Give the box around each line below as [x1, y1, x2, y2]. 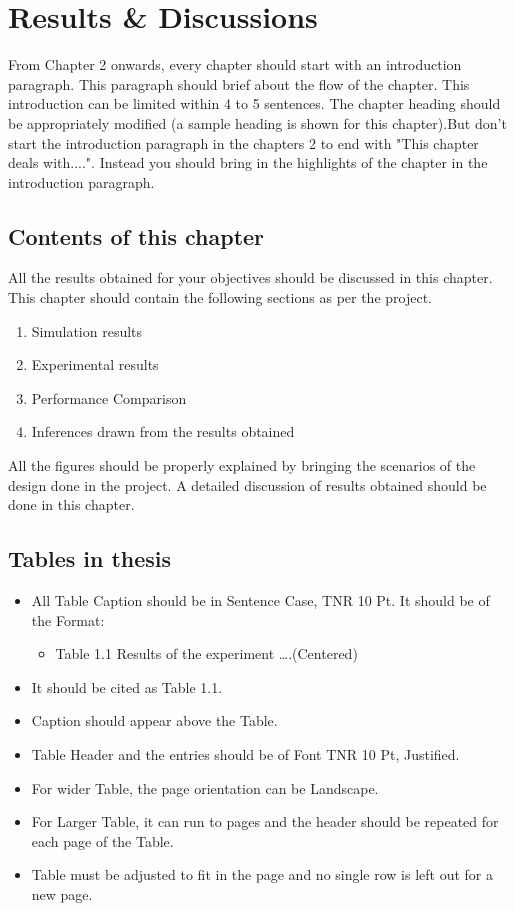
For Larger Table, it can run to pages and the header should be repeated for [31, 811, 499, 832]
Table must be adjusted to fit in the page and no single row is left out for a [31, 864, 494, 885]
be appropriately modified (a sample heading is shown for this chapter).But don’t [8, 112, 507, 133]
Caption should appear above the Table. [31, 710, 278, 731]
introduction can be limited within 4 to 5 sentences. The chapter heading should [8, 93, 501, 114]
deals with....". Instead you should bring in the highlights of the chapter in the [8, 152, 488, 173]
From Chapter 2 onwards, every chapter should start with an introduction [8, 54, 462, 75]
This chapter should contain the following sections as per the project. [8, 287, 433, 308]
